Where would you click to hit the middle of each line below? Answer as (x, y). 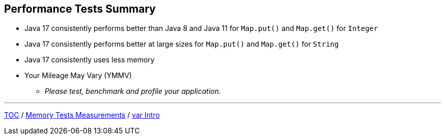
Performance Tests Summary (80, 9)
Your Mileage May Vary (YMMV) (78, 76)
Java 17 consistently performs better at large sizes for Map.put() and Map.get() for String (182, 44)
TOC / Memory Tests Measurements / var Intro (82, 115)
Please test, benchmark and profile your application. (133, 91)
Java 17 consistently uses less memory (90, 60)
